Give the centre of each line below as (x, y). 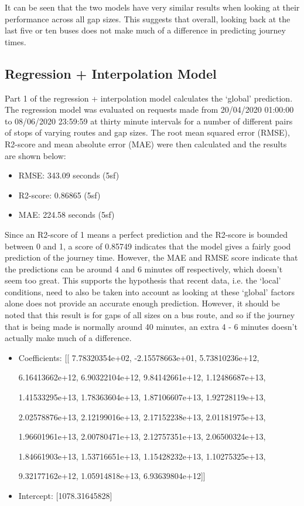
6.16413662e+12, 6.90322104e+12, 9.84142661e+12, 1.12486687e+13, (142, 377)
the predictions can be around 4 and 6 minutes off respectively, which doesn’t (144, 269)
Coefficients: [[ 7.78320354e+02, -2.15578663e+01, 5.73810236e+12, (139, 357)
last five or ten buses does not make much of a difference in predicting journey (145, 30)
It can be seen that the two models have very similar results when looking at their (152, 7)
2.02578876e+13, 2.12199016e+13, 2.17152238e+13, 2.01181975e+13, (142, 416)
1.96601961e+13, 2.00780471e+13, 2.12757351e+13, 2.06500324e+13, (142, 436)
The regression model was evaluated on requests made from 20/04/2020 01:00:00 (149, 109)
